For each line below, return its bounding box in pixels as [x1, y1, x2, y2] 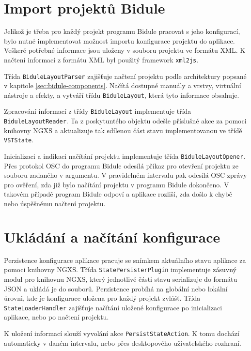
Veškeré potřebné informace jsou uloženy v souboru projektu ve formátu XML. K [4, 45, 246, 55]
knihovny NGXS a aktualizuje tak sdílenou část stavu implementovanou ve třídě [4, 125, 242, 135]
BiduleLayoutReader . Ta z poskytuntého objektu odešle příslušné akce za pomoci [4, 116, 247, 126]
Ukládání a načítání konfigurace [4, 227, 220, 246]
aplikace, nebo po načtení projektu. [4, 312, 109, 322]
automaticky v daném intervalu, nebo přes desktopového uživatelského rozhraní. [4, 337, 242, 348]
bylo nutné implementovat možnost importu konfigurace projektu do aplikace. [4, 35, 235, 46]
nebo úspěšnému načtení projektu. [4, 198, 106, 209]
